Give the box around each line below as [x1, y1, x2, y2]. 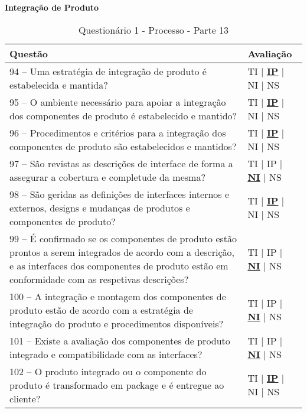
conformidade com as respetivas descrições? [9, 272, 189, 286]
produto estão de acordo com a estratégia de [9, 303, 193, 317]
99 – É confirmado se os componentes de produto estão [9, 231, 237, 245]
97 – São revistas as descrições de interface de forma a [9, 156, 233, 170]
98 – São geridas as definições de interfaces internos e [9, 187, 230, 201]
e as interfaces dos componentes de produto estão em [9, 258, 228, 272]
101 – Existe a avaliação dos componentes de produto [9, 333, 230, 347]
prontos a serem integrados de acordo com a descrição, [9, 245, 234, 259]
